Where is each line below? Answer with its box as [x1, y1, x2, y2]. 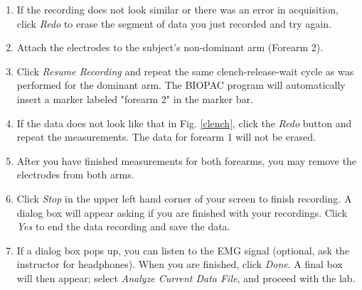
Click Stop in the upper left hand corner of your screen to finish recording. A [16, 190, 352, 205]
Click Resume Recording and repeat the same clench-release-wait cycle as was [16, 63, 354, 78]
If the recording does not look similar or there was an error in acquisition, [16, 2, 339, 16]
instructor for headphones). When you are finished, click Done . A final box [16, 257, 343, 272]
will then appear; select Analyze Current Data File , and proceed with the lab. [16, 270, 356, 285]
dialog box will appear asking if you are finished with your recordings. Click [16, 205, 347, 220]
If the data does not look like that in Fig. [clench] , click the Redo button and [16, 115, 352, 130]
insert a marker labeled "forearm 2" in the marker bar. [16, 91, 253, 106]
